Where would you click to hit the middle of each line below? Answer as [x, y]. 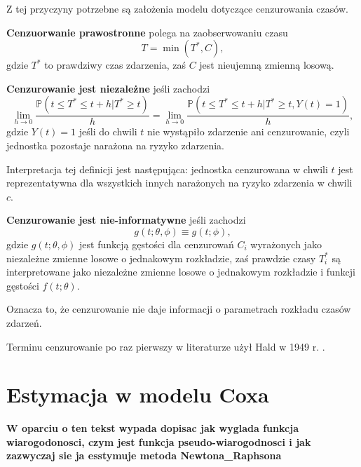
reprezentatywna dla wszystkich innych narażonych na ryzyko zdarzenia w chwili [179, 183]
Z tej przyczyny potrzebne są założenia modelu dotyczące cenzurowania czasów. [177, 8]
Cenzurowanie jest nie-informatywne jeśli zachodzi [126, 220]
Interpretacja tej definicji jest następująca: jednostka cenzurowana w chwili [167, 169]
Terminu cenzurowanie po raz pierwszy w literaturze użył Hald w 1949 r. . [166, 346]
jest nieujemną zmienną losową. [267, 65]
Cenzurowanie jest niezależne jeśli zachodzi [108, 88]
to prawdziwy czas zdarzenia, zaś [115, 65]
